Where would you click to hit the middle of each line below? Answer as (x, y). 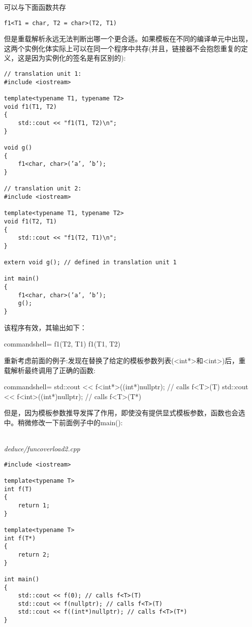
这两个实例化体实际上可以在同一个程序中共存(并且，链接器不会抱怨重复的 (123, 48)
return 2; (34, 554)
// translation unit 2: (43, 189)
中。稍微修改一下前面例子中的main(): (63, 422)
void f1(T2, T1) (31, 221)
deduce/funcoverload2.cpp (42, 449)
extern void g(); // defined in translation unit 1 (90, 263)
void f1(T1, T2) (31, 107)
